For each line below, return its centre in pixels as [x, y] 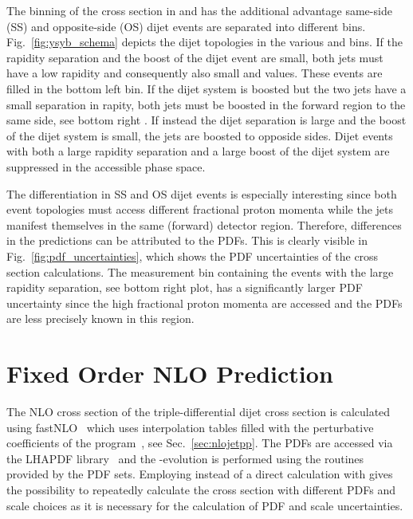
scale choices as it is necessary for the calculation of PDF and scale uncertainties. [205, 505]
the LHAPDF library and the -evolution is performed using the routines [185, 458]
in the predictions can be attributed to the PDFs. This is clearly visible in [187, 240]
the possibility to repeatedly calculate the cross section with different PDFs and [201, 489]
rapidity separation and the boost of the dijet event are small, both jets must [195, 57]
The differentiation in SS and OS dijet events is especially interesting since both [202, 193]
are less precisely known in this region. [100, 318]
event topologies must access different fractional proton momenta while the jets [200, 209]
